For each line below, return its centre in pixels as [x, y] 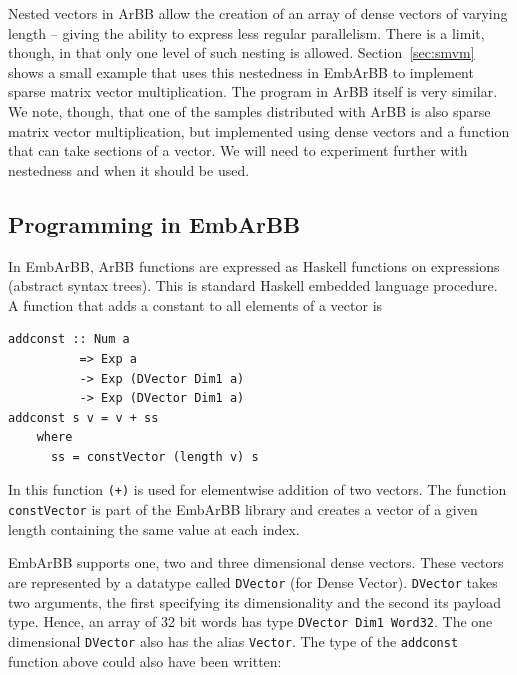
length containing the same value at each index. [154, 528]
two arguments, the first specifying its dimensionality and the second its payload [254, 601]
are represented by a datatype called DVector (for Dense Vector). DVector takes [253, 581]
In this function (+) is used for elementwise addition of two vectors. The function [257, 489]
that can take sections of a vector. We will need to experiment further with [238, 150]
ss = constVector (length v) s [154, 456]
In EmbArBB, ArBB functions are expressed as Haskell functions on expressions [254, 265]
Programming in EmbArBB [154, 223]
